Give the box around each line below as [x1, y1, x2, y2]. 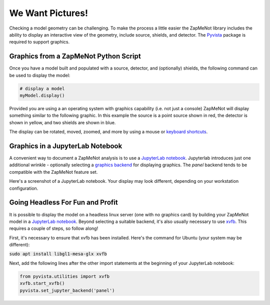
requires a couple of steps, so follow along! [9, 225, 98, 231]
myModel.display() [19, 93, 65, 98]
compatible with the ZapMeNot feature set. [9, 169, 98, 175]
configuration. [9, 185, 38, 191]
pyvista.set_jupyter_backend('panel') [19, 287, 115, 293]
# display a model [19, 86, 65, 91]
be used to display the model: [9, 72, 70, 78]
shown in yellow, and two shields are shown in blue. [9, 119, 116, 125]
